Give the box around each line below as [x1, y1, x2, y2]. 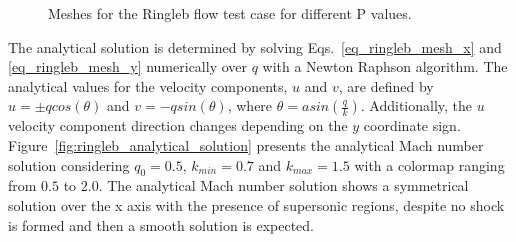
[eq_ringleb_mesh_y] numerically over [8, 56, 247, 77]
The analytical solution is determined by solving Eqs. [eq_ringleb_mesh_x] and [8, 36, 502, 57]
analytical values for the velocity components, [8, 75, 288, 96]
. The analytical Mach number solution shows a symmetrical [98, 175, 469, 196]
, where [227, 95, 273, 116]
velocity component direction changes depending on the [8, 115, 348, 136]
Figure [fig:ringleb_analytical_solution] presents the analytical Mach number [8, 134, 484, 155]
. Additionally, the [360, 95, 473, 116]
